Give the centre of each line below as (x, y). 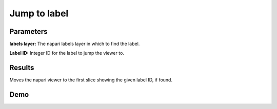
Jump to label (39, 13)
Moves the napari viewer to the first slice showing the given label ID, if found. (91, 80)
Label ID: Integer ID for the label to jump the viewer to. (67, 53)
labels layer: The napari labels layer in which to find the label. (75, 44)
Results (22, 68)
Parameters (28, 31)
